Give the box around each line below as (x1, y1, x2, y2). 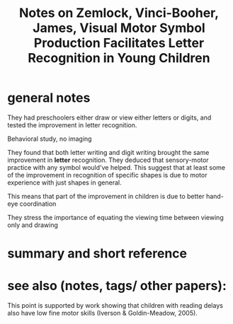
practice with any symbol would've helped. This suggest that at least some (7, 163, 226, 171)
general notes (7, 90, 91, 106)
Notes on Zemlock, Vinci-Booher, (18, 5, 220, 21)
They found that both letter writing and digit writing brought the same (7, 148, 210, 156)
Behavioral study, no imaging (7, 134, 92, 143)
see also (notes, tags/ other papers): (7, 278, 227, 294)
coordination (19, 199, 57, 208)
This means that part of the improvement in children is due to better (7, 192, 205, 200)
